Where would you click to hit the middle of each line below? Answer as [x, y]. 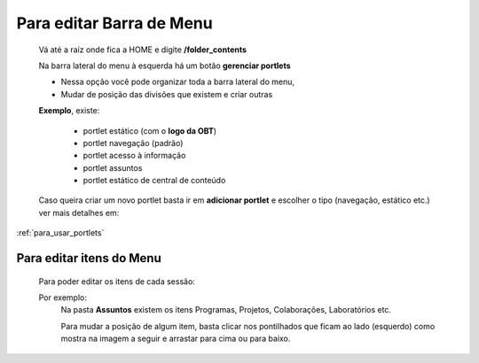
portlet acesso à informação [134, 156]
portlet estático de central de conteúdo [154, 181]
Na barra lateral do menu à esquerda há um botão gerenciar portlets [165, 66]
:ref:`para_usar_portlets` [60, 233]
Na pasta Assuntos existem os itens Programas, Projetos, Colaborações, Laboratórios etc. [226, 310]
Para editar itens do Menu [89, 258]
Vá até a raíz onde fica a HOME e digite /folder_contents [143, 50]
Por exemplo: [63, 297]
